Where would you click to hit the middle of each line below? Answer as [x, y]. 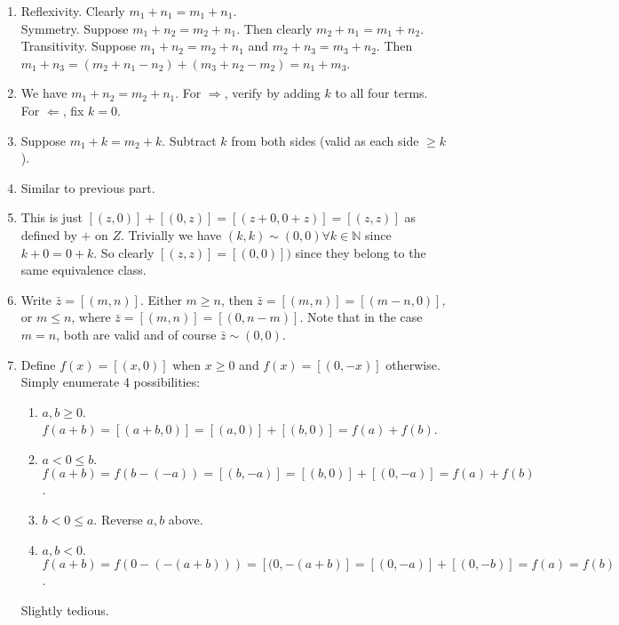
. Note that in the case [361, 317]
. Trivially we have [171, 234]
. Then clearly [274, 28]
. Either [161, 299]
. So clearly [124, 252]
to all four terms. [381, 93]
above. [186, 520]
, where [91, 317]
